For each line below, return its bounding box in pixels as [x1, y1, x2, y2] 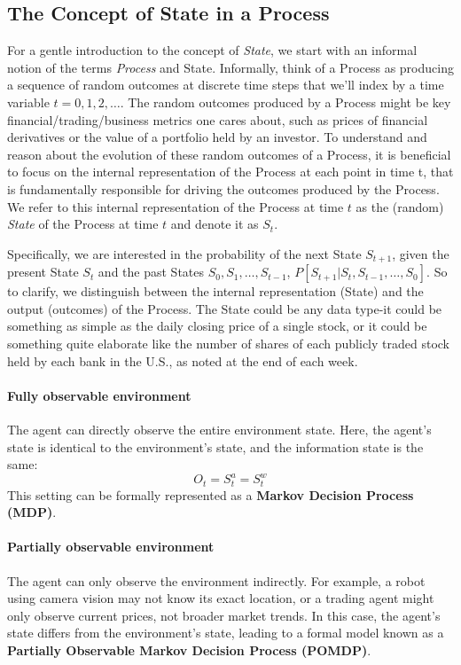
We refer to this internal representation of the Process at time [7, 197, 344, 215]
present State [7, 262, 79, 281]
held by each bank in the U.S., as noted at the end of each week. [7, 351, 358, 370]
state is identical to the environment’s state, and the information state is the [7, 437, 424, 456]
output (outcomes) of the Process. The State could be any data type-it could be [7, 299, 442, 317]
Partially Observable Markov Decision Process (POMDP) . [7, 641, 371, 660]
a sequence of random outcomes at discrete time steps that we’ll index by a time [7, 75, 444, 94]
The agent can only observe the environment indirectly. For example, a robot [7, 571, 426, 590]
